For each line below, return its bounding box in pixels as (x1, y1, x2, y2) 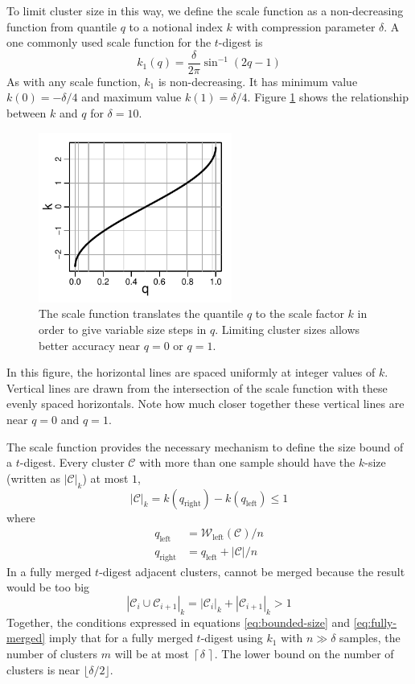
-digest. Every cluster (19, 454, 125, 471)
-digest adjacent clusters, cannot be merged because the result (99, 562, 405, 579)
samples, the (339, 629, 401, 646)
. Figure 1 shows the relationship (247, 89, 409, 105)
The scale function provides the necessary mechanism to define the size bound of (6, 438, 404, 455)
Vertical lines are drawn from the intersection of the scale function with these (6, 379, 388, 396)
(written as (6, 469, 61, 486)
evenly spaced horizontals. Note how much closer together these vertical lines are (6, 395, 405, 412)
